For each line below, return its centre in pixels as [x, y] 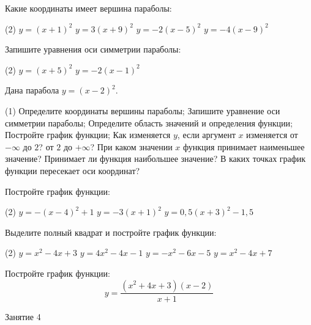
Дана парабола [32, 90]
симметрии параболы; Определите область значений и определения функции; [149, 122]
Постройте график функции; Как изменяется [88, 135]
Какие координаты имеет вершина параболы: [88, 8]
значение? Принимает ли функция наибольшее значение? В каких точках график [155, 159]
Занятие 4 [23, 316]
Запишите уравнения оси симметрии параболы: [93, 49]
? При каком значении [131, 146]
